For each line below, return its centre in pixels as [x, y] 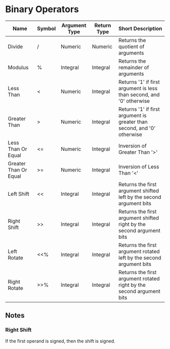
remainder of [134, 67]
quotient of [131, 47]
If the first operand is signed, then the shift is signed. [60, 341]
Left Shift [18, 194]
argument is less [138, 88]
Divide [15, 47]
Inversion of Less [139, 166]
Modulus [18, 67]
